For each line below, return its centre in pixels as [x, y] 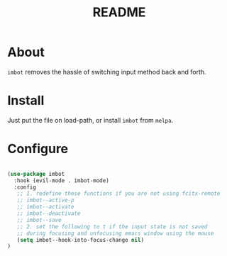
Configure [38, 149]
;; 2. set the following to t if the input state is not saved [112, 227]
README [119, 12]
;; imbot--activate [45, 207]
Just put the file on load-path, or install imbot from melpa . [90, 120]
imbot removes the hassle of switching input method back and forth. [107, 72]
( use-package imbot [36, 174]
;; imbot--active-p [45, 200]
